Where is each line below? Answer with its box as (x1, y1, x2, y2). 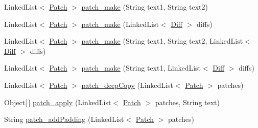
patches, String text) (155, 97, 220, 107)
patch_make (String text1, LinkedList (81, 62, 201, 73)
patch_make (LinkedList (81, 18, 159, 29)
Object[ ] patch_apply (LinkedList (4, 97, 111, 107)
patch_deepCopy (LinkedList (81, 79, 173, 90)
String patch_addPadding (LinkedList (4, 114, 124, 124)
